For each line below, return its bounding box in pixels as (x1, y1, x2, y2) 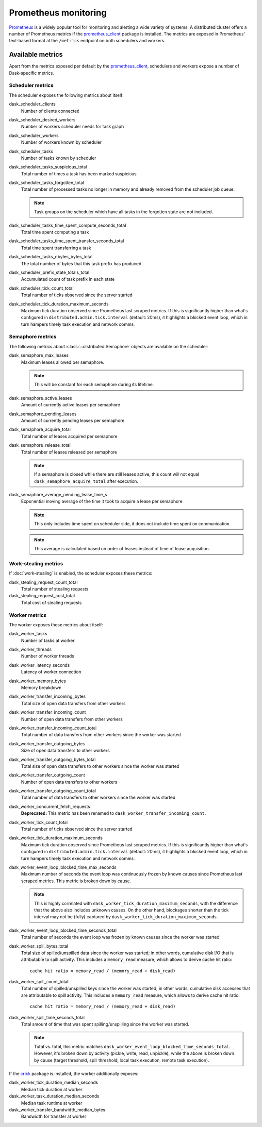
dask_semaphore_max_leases (9, 353, 69, 358)
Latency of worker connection (21, 669, 82, 675)
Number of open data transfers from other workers (21, 716, 123, 722)
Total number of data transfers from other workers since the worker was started (21, 732, 181, 738)
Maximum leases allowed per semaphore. (21, 359, 104, 365)
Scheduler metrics (9, 82, 54, 89)
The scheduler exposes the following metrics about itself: (9, 92, 124, 98)
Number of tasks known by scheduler (21, 155, 97, 161)
